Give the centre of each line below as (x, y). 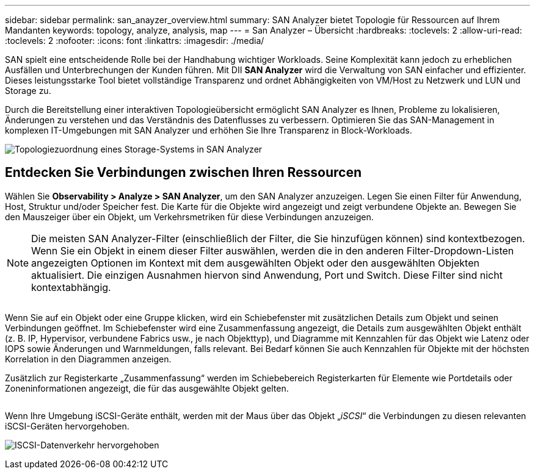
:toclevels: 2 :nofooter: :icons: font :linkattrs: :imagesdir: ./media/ (135, 41)
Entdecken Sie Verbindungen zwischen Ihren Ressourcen (183, 173)
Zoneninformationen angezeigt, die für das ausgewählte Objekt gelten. (147, 388)
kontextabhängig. (71, 287)
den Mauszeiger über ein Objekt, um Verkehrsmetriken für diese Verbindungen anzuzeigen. (189, 217)
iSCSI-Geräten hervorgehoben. (67, 426)
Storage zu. (28, 91)
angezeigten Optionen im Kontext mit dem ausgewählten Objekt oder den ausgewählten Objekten (255, 263)
